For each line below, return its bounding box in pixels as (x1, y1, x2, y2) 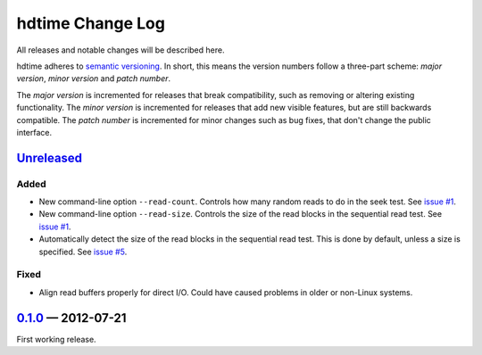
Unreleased (16, 150, 83, 165)
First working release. (16, 334, 97, 344)
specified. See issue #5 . (38, 246, 128, 257)
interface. (16, 127, 53, 137)
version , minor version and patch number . (16, 73, 171, 84)
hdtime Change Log (16, 13, 165, 33)
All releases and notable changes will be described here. (16, 45, 225, 55)
